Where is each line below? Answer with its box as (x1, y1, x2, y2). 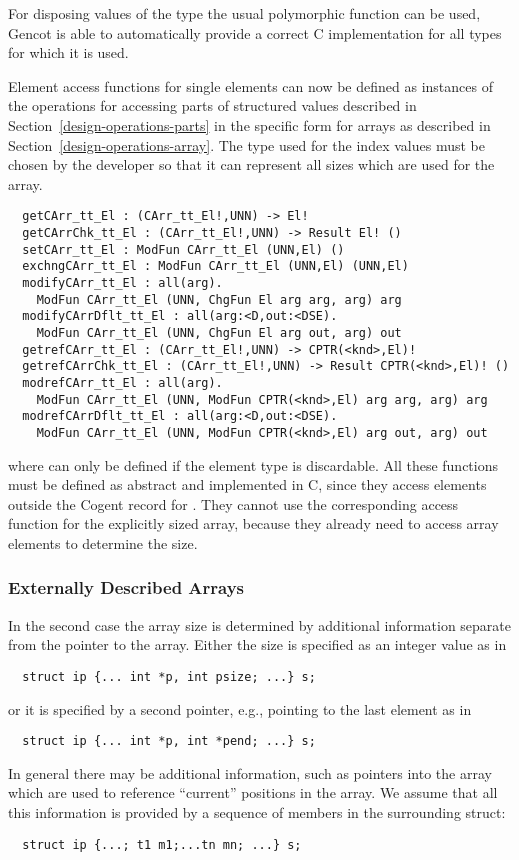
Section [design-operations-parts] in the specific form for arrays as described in (8, 114, 491, 135)
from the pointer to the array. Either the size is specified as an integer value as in (8, 634, 507, 655)
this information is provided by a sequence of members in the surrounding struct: (8, 802, 506, 822)
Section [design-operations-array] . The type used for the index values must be (8, 134, 485, 155)
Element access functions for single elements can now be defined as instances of (8, 75, 493, 96)
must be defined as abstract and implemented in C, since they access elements (8, 474, 487, 495)
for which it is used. (8, 42, 129, 63)
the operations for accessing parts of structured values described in (8, 95, 417, 116)
